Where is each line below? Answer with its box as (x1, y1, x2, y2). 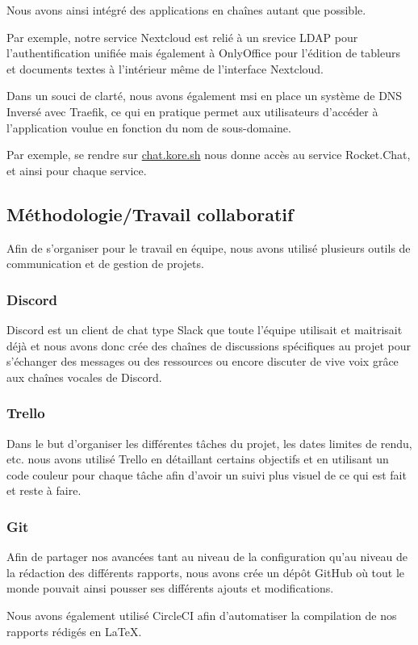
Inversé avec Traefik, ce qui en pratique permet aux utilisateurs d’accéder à (6, 103, 378, 119)
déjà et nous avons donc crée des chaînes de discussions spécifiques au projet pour (6, 337, 411, 354)
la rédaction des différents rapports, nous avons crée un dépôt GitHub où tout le (6, 563, 405, 580)
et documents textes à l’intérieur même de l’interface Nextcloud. (6, 60, 324, 77)
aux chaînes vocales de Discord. (6, 368, 162, 385)
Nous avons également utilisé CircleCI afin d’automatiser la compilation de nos (6, 606, 397, 623)
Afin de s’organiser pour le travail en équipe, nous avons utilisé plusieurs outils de (6, 239, 411, 256)
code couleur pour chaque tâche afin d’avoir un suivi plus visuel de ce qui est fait (6, 466, 407, 483)
